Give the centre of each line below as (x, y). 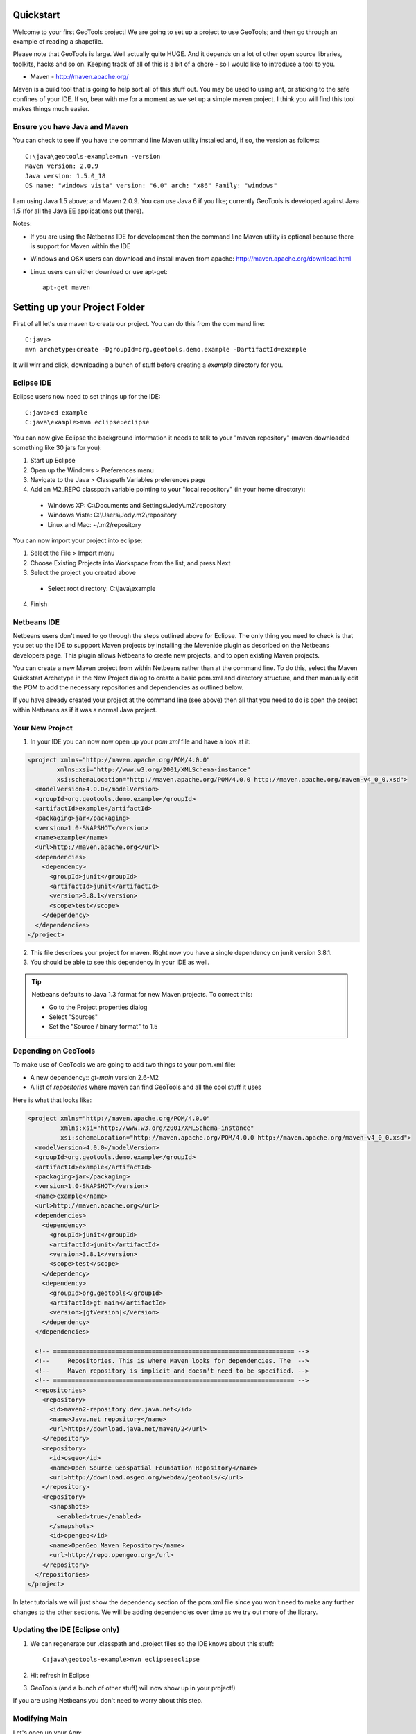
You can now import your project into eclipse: (78, 540)
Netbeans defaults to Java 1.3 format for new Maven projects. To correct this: (142, 995)
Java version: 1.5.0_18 (66, 176)
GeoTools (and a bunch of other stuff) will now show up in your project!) (133, 1688)
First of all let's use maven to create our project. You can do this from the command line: (139, 323)
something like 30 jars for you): (57, 447)
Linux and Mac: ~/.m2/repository (94, 524)
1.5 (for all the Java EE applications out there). (78, 211)
